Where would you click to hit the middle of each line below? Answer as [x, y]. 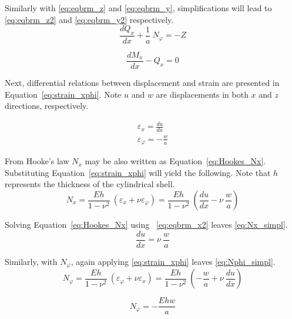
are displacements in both [202, 94]
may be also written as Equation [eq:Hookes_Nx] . [175, 161]
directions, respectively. [47, 106]
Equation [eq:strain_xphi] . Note [63, 94]
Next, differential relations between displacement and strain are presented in [142, 83]
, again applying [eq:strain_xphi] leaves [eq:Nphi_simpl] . [173, 261]
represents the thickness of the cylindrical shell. [90, 184]
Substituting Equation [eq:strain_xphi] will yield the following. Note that [138, 172]
